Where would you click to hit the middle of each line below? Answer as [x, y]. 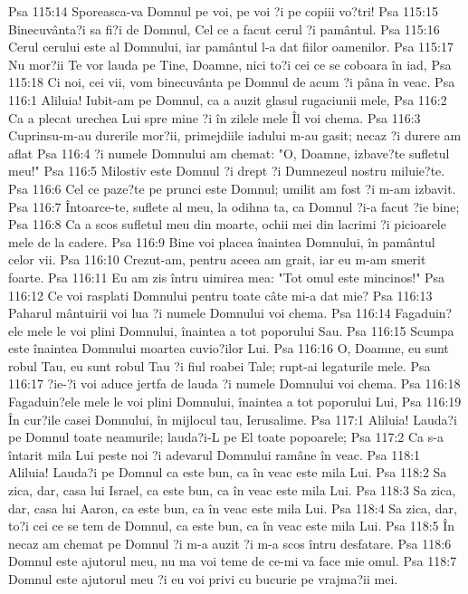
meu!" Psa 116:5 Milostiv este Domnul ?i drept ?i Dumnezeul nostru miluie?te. [227, 171]
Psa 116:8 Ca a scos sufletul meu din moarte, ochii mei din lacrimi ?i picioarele [227, 224]
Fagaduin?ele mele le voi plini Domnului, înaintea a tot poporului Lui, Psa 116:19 [235, 402]
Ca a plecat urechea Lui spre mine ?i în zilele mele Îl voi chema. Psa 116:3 [215, 117]
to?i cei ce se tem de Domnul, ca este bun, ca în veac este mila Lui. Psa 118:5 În [232, 526]
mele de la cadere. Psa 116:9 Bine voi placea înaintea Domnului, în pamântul [222, 241]
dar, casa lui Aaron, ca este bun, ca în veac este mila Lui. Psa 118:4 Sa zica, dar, [233, 508]
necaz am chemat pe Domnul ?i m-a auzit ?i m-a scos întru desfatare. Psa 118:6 [230, 543]
